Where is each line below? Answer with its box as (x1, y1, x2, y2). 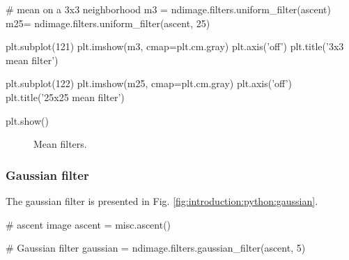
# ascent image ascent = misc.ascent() (6, 217, 171, 231)
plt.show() (6, 113, 49, 128)
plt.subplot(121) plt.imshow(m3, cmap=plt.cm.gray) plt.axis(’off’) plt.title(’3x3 (6, 39, 344, 54)
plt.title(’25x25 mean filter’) (6, 89, 125, 104)
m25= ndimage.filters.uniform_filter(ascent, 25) (6, 15, 210, 30)
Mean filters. (33, 137, 87, 151)
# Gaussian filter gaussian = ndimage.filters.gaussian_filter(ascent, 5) (6, 240, 306, 255)
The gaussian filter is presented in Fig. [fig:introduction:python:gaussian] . (6, 193, 318, 208)
